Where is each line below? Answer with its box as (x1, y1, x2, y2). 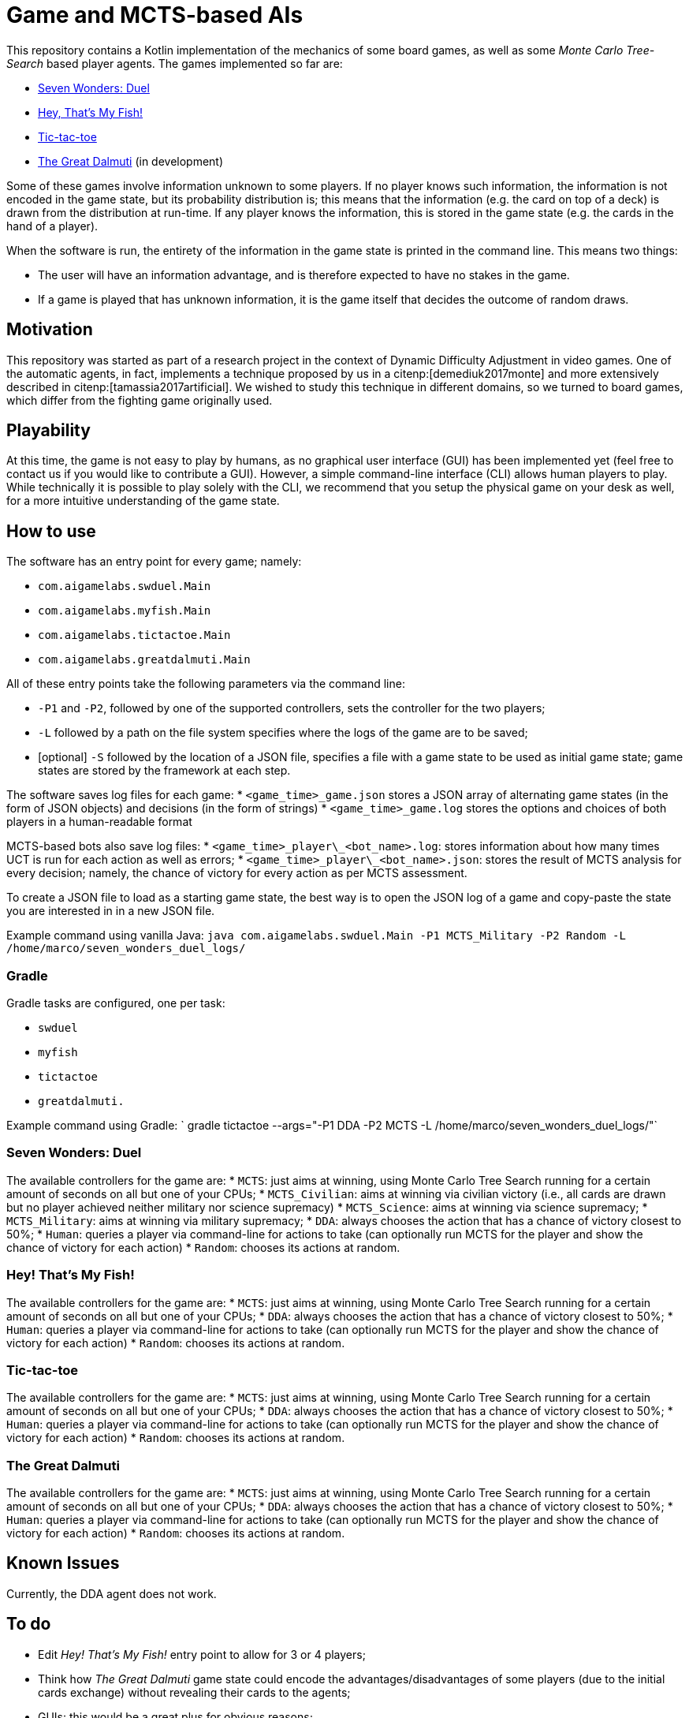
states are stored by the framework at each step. (38, 764, 291, 778)
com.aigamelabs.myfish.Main (38, 604, 211, 618)
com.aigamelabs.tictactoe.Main (38, 629, 231, 642)
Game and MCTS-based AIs (6, 2, 304, 28)
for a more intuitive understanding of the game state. (6, 494, 280, 508)
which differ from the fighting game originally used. (6, 393, 273, 407)
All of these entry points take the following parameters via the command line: (6, 677, 405, 691)
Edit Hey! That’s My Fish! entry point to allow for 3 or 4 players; (38, 1647, 366, 1661)
